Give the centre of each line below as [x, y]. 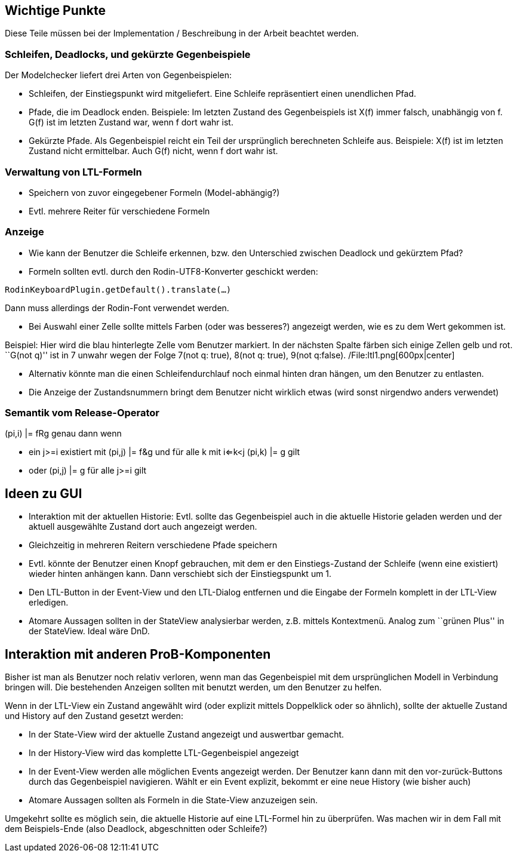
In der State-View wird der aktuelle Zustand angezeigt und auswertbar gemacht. [187, 735]
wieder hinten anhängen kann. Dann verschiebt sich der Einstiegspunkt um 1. [180, 574]
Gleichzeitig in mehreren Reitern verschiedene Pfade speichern [153, 545]
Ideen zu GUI [44, 493]
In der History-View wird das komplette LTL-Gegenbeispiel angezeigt [164, 753]
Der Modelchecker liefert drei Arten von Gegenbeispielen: [119, 75]
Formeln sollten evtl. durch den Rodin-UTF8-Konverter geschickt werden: [173, 271]
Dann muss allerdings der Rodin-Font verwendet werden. [117, 308]
